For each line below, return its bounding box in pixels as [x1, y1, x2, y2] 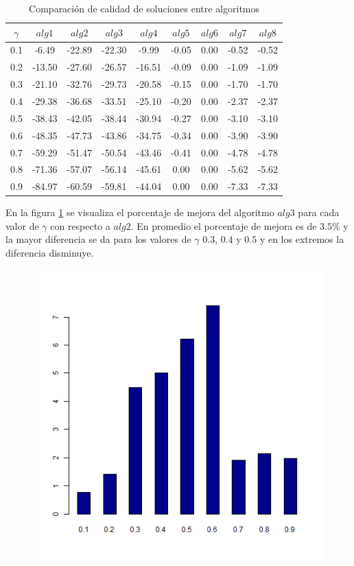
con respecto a [50, 218, 110, 233]
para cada [298, 205, 340, 220]
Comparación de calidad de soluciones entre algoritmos [29, 1, 260, 15]
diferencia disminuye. [5, 246, 94, 260]
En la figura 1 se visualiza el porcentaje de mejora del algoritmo [5, 205, 274, 220]
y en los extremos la [259, 232, 344, 246]
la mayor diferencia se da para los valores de [5, 232, 191, 246]
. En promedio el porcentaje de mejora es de [130, 218, 317, 233]
